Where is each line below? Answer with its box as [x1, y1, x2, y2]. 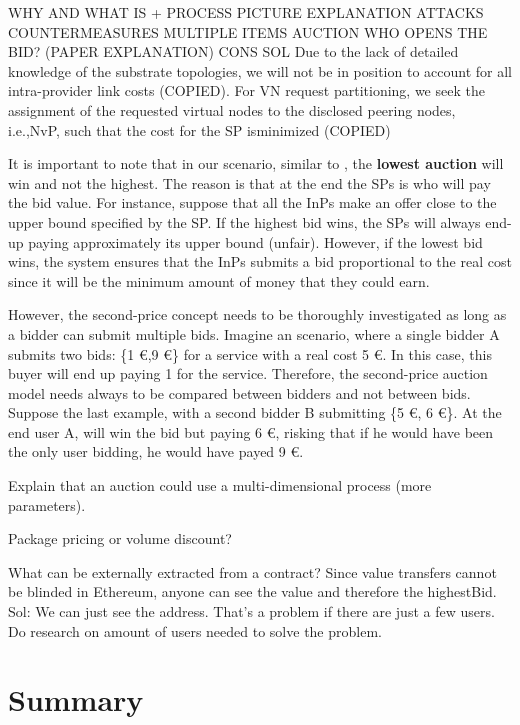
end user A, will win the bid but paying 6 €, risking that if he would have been [8, 421, 494, 442]
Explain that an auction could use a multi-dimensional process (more [8, 475, 432, 496]
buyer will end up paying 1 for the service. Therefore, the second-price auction [8, 363, 488, 384]
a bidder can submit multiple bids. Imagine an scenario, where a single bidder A [8, 323, 500, 344]
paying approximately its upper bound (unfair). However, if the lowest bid [28, 231, 483, 252]
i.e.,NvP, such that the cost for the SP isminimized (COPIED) [8, 119, 391, 140]
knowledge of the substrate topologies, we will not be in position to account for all [8, 60, 512, 81]
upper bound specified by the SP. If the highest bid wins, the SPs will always [8, 211, 481, 232]
